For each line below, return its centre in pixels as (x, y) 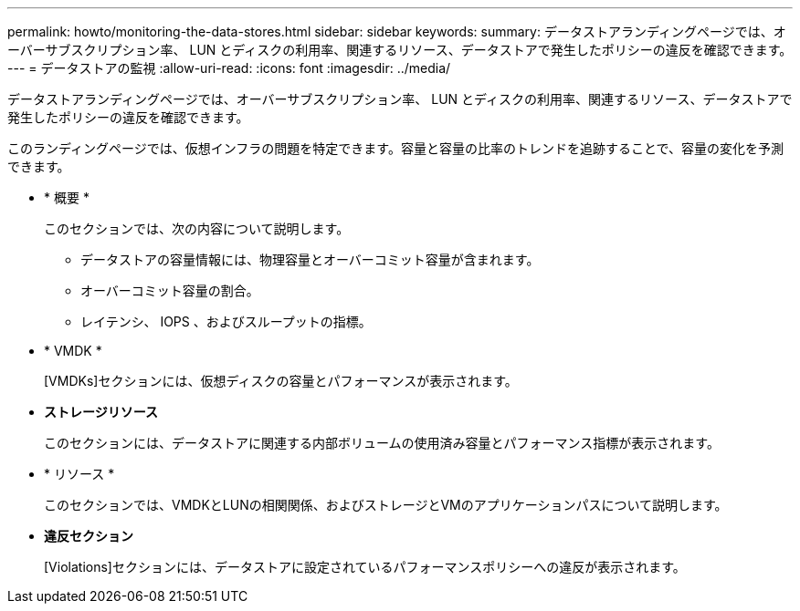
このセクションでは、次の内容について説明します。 (197, 228)
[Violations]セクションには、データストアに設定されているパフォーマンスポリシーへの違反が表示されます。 (365, 567)
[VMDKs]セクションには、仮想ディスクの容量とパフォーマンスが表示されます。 (281, 381)
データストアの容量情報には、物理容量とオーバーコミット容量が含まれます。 (310, 259)
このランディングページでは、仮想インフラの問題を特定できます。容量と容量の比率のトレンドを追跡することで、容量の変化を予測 (395, 148)
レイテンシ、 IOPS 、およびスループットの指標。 (226, 321)
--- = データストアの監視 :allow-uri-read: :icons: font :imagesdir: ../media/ (229, 68)
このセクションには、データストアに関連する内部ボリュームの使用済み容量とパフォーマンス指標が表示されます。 (382, 443)
